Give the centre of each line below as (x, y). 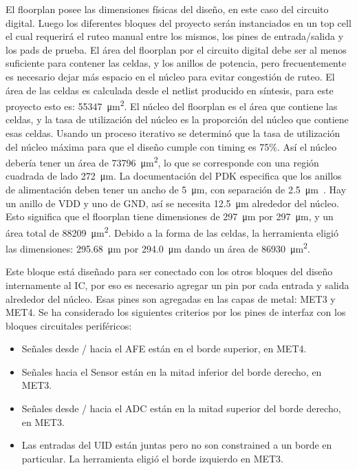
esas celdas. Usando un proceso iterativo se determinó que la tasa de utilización (173, 133)
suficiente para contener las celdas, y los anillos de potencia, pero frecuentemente (176, 63)
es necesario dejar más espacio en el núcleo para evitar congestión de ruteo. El (170, 76)
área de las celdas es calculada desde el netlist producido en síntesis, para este (170, 90)
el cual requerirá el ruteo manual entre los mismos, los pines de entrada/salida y (175, 36)
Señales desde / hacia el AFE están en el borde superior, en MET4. (164, 349)
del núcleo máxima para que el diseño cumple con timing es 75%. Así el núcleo (171, 146)
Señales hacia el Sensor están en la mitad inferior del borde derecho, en (172, 371)
